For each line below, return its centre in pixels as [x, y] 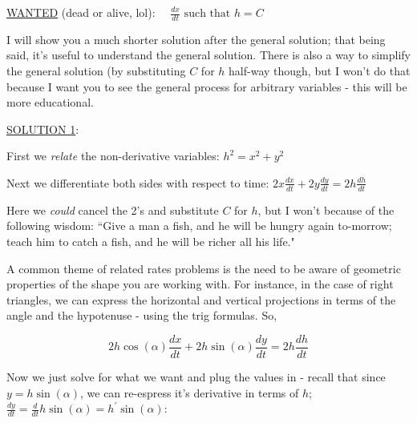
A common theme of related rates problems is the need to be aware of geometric [204, 268]
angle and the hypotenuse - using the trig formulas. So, [142, 315]
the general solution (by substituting [96, 71]
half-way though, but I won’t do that [320, 71]
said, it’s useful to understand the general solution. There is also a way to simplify [208, 55]
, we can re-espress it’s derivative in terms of [190, 392]
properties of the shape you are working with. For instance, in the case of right [200, 284]
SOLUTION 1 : [43, 129]
